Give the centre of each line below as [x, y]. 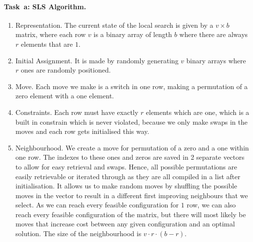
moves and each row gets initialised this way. [82, 131]
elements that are [47, 44]
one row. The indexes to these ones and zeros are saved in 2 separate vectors [130, 157]
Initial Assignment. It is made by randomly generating [97, 60]
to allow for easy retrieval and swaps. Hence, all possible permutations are [126, 166]
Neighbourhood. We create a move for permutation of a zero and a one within [132, 147]
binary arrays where [216, 60]
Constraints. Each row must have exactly [77, 112]
